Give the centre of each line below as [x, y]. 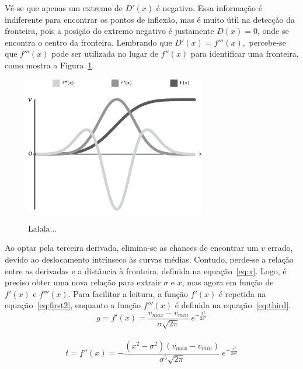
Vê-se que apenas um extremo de [64, 8]
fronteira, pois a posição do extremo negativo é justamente [109, 31]
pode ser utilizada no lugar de [105, 54]
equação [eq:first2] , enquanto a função [73, 305]
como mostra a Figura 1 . [50, 65]
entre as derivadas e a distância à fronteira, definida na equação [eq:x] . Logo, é [146, 270]
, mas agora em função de [228, 282]
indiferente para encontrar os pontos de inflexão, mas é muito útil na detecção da [150, 19]
